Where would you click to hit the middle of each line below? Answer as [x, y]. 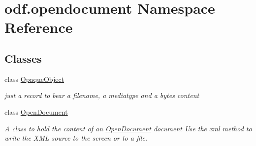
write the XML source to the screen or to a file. [76, 138]
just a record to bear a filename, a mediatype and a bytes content [102, 95]
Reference [39, 27]
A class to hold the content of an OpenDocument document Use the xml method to [128, 128]
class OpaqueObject [34, 79]
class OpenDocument [36, 111]
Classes [23, 58]
